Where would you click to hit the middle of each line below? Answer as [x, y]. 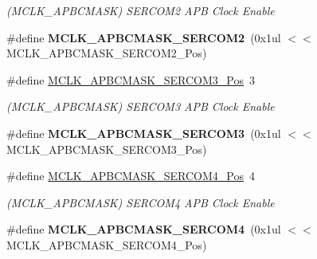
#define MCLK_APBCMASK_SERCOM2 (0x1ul [144, 37]
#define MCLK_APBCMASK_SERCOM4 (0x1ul [144, 229]
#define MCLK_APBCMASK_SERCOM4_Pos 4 [131, 176]
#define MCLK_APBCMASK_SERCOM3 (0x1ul [144, 133]
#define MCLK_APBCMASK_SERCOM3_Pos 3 [131, 79]
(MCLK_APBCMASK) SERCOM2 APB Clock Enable [141, 10]
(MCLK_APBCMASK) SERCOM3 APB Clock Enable [141, 106]
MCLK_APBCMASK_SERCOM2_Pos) [107, 53]
